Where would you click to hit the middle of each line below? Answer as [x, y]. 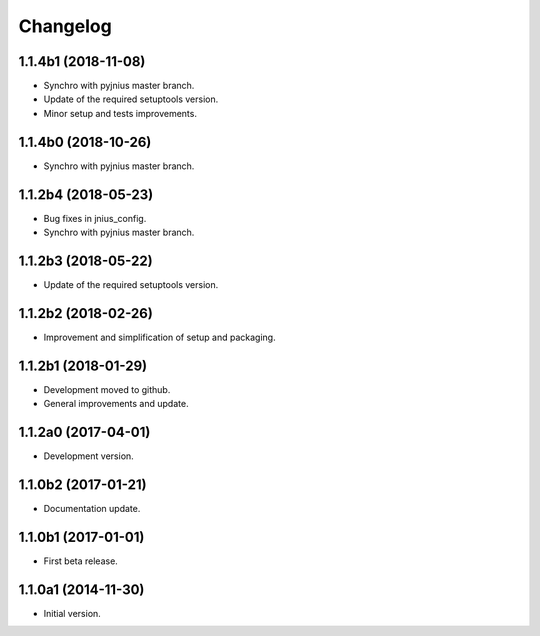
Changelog [65, 26]
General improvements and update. [116, 404]
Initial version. [72, 613]
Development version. [88, 456]
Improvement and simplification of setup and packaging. [159, 337]
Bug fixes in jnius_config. [95, 218]
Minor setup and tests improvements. [120, 113]
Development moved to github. [107, 389]
